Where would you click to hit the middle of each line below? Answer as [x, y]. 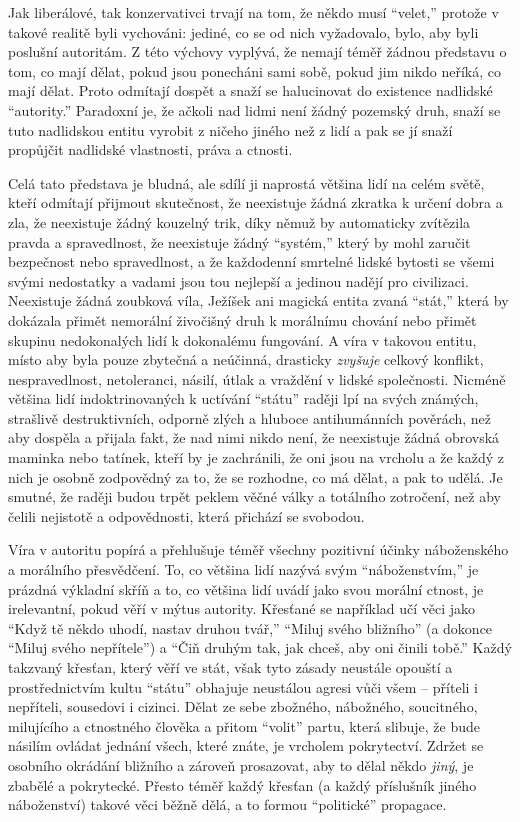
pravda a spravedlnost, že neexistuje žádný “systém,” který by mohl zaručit [239, 241]
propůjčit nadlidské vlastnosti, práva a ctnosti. [150, 149]
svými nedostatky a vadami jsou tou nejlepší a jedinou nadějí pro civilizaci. [238, 280]
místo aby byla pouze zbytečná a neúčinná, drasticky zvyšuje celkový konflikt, [246, 359]
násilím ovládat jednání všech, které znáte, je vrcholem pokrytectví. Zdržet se [246, 745]
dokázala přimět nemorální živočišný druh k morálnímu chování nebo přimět [242, 319]
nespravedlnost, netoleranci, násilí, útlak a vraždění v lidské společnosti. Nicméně [257, 378]
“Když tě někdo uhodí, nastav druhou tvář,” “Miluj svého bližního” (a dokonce [250, 627]
